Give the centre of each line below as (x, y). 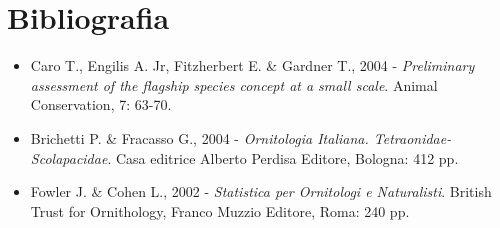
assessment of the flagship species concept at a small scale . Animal (234, 84)
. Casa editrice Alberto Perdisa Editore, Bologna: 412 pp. (283, 157)
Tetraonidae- (412, 137)
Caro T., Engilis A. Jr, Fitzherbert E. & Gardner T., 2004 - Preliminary (252, 65)
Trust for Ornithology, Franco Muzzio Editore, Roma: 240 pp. (220, 210)
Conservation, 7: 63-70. (101, 104)
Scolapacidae (69, 157)
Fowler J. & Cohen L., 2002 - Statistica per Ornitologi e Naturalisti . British (261, 191)
